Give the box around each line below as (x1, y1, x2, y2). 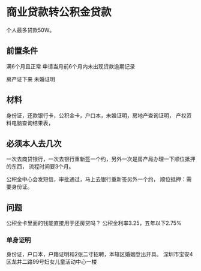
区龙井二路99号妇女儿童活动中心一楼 (6, 258, 97, 266)
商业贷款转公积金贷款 (6, 5, 112, 19)
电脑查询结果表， (11, 119, 54, 127)
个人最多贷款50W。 (6, 26, 55, 34)
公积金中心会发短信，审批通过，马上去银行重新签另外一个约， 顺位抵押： (6, 176, 187, 183)
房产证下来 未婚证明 (6, 76, 55, 83)
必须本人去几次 (6, 138, 62, 149)
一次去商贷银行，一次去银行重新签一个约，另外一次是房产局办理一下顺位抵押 (6, 155, 196, 162)
